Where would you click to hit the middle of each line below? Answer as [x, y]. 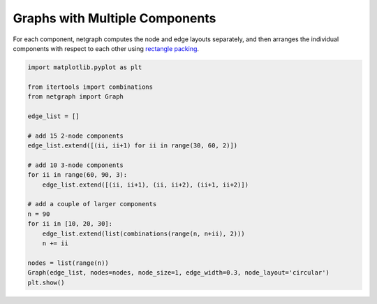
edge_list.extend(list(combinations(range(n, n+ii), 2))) [143, 233]
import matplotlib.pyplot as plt [85, 67]
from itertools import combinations [90, 87]
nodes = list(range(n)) [68, 263]
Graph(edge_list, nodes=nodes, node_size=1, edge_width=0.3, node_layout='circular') [178, 273]
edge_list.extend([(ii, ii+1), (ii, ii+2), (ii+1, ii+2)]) [146, 184]
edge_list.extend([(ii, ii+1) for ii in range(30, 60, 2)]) [133, 146]
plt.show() [46, 282]
